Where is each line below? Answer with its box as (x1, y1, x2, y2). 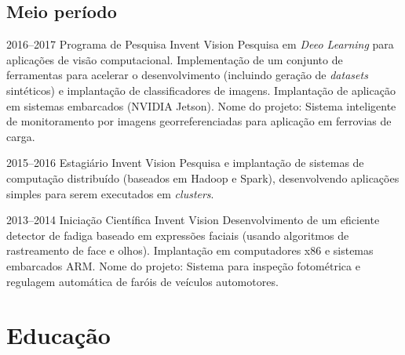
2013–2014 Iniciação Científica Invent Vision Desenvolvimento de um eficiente (6, 212, 380, 228)
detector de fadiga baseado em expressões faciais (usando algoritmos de (6, 226, 349, 243)
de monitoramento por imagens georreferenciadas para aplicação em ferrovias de (6, 113, 392, 129)
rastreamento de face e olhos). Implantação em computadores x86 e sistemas (6, 242, 374, 259)
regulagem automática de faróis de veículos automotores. (6, 273, 279, 289)
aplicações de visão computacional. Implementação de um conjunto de (6, 51, 343, 67)
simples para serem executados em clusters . (6, 185, 214, 201)
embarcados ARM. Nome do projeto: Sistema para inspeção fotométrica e (6, 257, 360, 273)
